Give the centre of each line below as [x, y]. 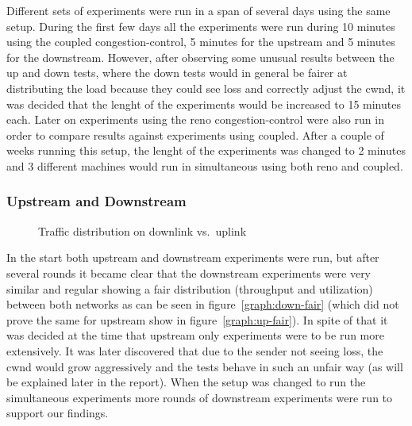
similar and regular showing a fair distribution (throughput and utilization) [190, 288]
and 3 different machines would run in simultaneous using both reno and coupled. [205, 165]
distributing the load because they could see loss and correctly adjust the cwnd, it [206, 88]
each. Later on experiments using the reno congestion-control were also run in [195, 119]
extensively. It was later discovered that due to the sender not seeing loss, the [195, 350]
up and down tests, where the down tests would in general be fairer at [177, 73]
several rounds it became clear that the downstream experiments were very [189, 272]
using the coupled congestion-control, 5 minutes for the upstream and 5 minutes [201, 42]
